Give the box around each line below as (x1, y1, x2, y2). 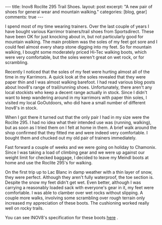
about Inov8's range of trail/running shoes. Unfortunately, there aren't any (5, 84, 152, 90)
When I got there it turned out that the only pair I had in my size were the (5, 114, 150, 120)
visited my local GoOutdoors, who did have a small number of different (5, 100, 146, 105)
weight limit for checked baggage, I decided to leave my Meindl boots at (5, 155, 149, 161)
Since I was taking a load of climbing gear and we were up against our (5, 149, 145, 155)
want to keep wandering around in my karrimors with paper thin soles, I (5, 95, 147, 100)
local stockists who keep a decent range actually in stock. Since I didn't (5, 90, 147, 95)
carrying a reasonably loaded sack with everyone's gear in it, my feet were (5, 185, 154, 190)
